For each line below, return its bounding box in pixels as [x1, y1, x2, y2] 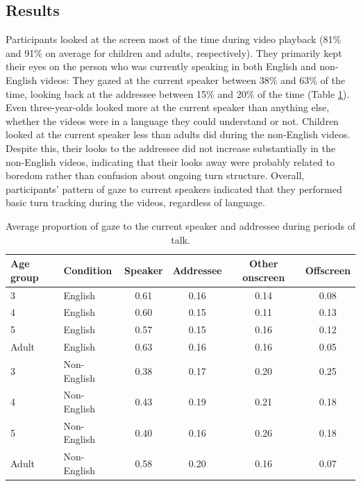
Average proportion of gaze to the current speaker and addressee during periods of [6, 218, 355, 233]
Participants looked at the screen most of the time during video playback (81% [6, 32, 342, 47]
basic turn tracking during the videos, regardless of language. [6, 195, 265, 210]
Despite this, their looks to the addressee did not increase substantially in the [6, 140, 335, 155]
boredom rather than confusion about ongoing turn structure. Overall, [6, 168, 305, 183]
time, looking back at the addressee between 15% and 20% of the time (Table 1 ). [6, 86, 350, 101]
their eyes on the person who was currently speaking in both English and [6, 59, 317, 74]
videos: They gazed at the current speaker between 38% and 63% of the [40, 72, 345, 87]
